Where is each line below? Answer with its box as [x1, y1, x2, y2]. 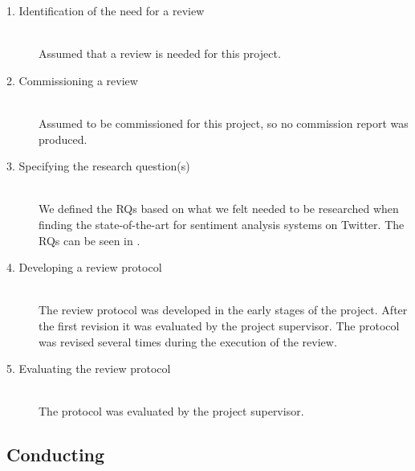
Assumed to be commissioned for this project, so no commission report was [39, 114, 409, 131]
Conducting [6, 442, 105, 467]
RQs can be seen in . [39, 231, 140, 248]
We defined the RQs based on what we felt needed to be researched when [39, 200, 399, 217]
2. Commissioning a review [6, 72, 138, 88]
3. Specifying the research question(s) [6, 158, 190, 174]
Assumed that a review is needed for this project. [39, 45, 281, 62]
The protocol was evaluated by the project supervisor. [39, 403, 304, 420]
